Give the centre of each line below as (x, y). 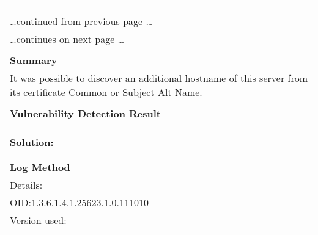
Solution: (32, 142)
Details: (26, 185)
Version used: (38, 220)
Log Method (40, 167)
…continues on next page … (67, 39)
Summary (34, 60)
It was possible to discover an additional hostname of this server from (159, 78)
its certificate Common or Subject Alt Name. (106, 92)
